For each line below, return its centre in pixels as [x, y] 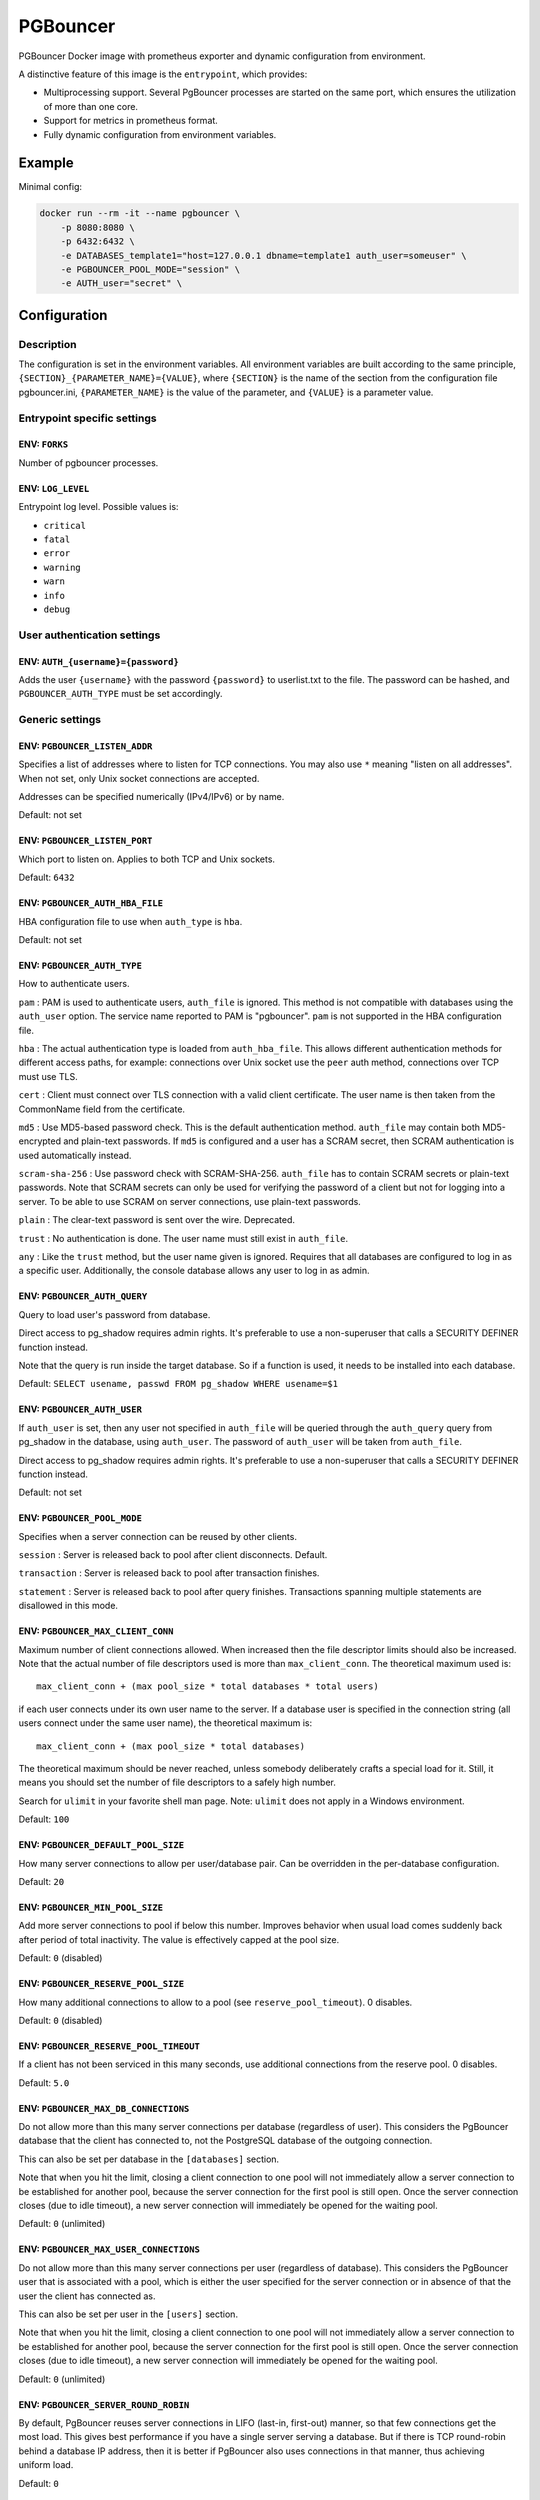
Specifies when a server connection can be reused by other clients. [157, 1536]
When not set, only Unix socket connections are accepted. [139, 778]
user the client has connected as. [87, 2296]
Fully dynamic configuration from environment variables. [160, 134]
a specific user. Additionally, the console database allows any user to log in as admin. [194, 1271]
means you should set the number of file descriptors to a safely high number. [177, 1782]
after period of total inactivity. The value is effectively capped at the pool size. [179, 1939]
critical [65, 525]
